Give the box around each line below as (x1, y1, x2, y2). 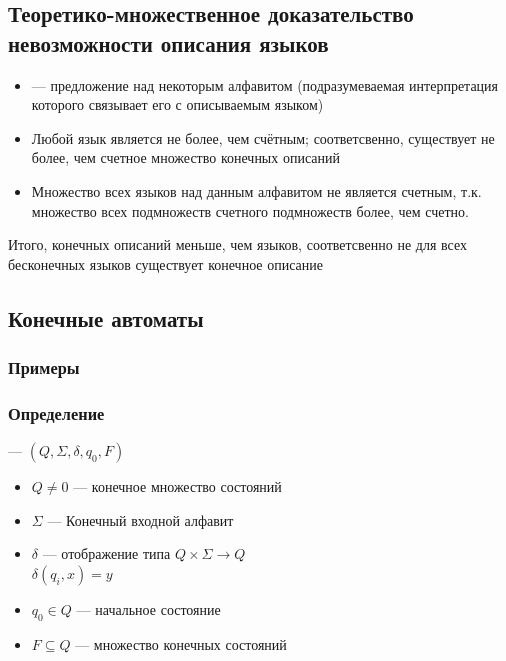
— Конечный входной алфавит (47, 509, 234, 530)
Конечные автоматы (8, 302, 204, 333)
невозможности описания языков (8, 27, 329, 58)
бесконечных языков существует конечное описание (8, 253, 323, 274)
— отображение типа (42, 543, 171, 564)
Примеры (8, 355, 80, 380)
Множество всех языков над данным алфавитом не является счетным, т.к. (31, 180, 482, 201)
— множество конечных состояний (75, 633, 287, 654)
